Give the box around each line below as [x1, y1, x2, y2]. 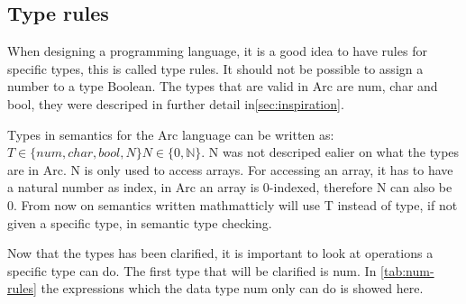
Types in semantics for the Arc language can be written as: [7, 124, 334, 143]
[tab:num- [380, 261, 434, 280]
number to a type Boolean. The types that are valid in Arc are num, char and [7, 77, 438, 96]
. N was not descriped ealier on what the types [201, 143, 460, 161]
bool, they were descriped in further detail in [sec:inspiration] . [7, 94, 344, 113]
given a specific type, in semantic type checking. [7, 213, 272, 232]
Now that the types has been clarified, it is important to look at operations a [7, 244, 434, 263]
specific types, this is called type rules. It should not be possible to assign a [7, 59, 424, 78]
